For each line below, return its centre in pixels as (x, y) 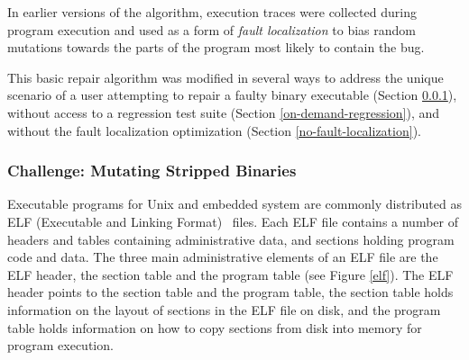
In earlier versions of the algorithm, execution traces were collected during (212, 12)
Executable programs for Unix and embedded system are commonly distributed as (234, 204)
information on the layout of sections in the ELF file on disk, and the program (224, 309)
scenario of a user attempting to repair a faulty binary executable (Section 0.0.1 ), (232, 95)
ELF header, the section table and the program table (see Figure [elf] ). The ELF (230, 274)
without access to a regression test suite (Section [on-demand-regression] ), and (224, 112)
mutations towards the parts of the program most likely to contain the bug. (216, 47)
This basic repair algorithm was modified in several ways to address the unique (225, 77)
